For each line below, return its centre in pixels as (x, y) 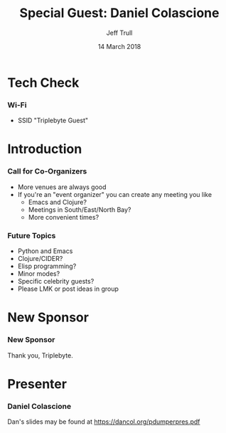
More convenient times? (64, 217)
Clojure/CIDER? (40, 259)
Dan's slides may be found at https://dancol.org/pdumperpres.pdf (104, 422)
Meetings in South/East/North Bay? (80, 209)
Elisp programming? (47, 266)
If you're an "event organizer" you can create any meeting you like (114, 194)
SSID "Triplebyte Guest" (53, 121)
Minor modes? (39, 274)
